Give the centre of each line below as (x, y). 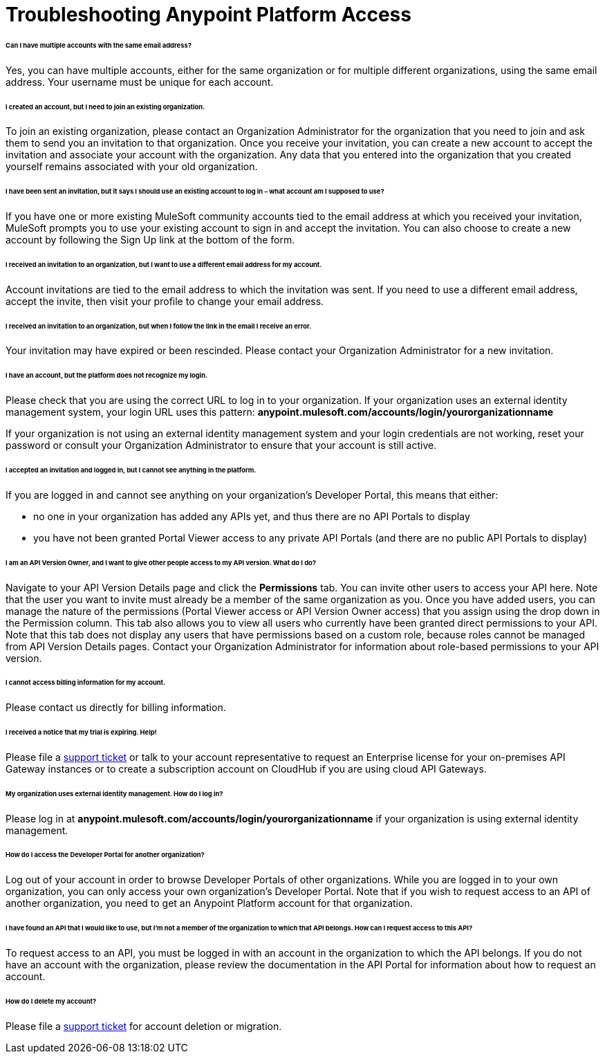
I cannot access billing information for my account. (86, 683)
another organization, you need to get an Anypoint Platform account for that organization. (209, 903)
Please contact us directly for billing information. (116, 708)
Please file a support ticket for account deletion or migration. (144, 1026)
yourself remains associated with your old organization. (132, 167)
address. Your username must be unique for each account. (140, 82)
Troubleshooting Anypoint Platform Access (208, 15)
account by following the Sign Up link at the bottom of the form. (150, 240)
